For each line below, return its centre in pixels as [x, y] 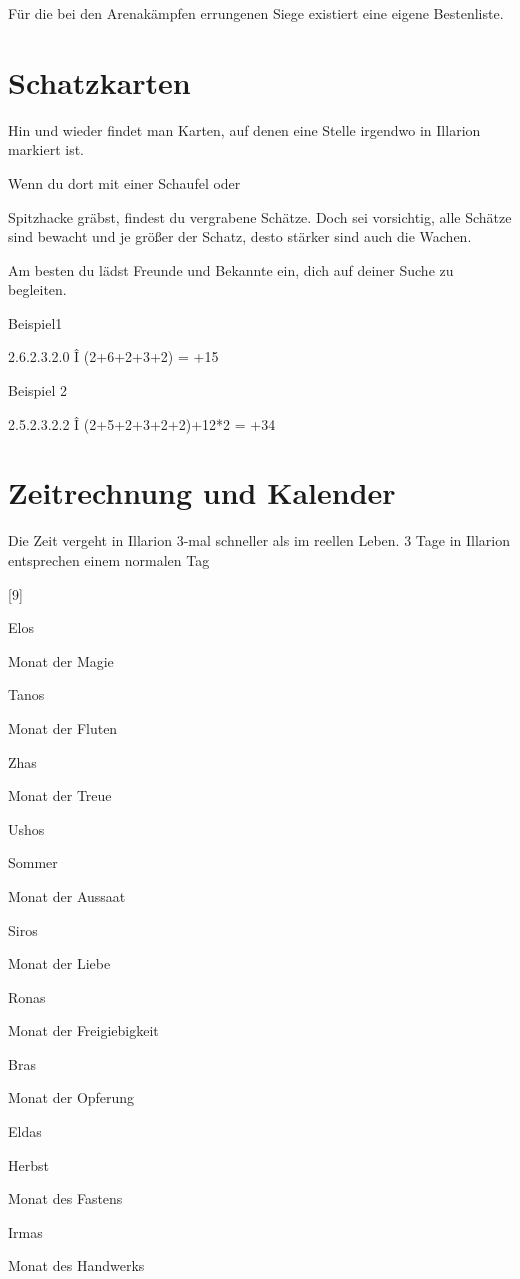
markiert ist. [46, 149]
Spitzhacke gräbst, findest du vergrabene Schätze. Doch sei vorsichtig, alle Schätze [260, 216]
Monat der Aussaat [67, 895]
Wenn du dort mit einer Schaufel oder [124, 182]
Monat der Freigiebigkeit [83, 1030]
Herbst [28, 1164]
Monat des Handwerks [76, 1265]
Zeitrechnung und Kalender [202, 492]
